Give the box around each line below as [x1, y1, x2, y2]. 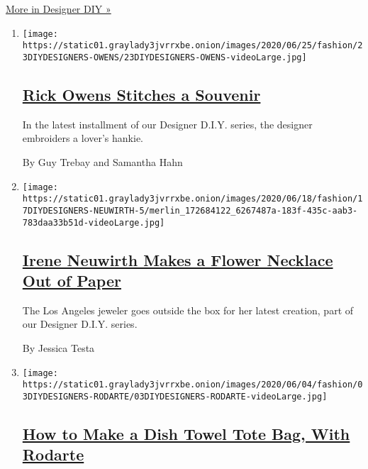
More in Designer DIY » [6, 1, 111, 16]
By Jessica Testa [22, 340, 95, 355]
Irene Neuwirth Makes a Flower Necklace [22, 248, 333, 270]
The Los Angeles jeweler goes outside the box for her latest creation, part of [22, 302, 354, 317]
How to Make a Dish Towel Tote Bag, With [22, 422, 350, 444]
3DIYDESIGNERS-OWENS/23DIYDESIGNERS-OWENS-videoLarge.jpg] [22, 52, 307, 62]
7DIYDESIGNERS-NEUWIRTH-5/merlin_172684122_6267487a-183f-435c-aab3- [22, 205, 358, 216]
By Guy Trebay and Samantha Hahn [22, 154, 183, 169]
